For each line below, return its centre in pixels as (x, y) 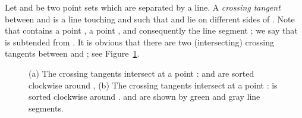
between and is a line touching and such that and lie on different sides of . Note (150, 19)
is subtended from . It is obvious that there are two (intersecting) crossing (139, 42)
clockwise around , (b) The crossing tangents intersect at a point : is (153, 85)
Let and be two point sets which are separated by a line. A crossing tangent (143, 7)
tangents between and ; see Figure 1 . (72, 53)
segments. (46, 108)
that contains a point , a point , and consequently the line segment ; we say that (151, 30)
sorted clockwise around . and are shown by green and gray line (144, 96)
